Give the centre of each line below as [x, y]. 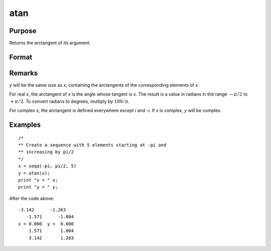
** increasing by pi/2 [46, 152]
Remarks [24, 73]
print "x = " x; [38, 180]
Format [21, 57]
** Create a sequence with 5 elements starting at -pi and [92, 145]
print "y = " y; [38, 187]
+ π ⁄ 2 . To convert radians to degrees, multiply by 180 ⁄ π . [70, 101]
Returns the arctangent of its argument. [50, 43]
